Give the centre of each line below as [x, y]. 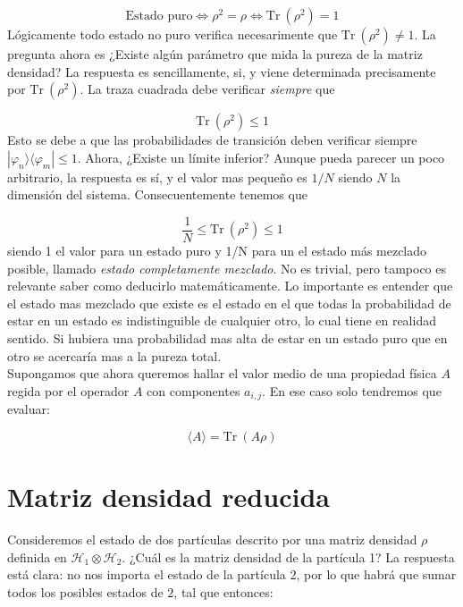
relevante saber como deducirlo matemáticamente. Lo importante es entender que [230, 286]
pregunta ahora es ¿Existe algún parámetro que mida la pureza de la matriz [215, 54]
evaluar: [29, 409]
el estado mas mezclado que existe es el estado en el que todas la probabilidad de [229, 303]
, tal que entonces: [223, 591]
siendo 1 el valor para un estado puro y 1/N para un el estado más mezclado [217, 251]
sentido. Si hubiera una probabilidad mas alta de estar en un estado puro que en [227, 338]
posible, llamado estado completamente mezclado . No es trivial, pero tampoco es [227, 268]
